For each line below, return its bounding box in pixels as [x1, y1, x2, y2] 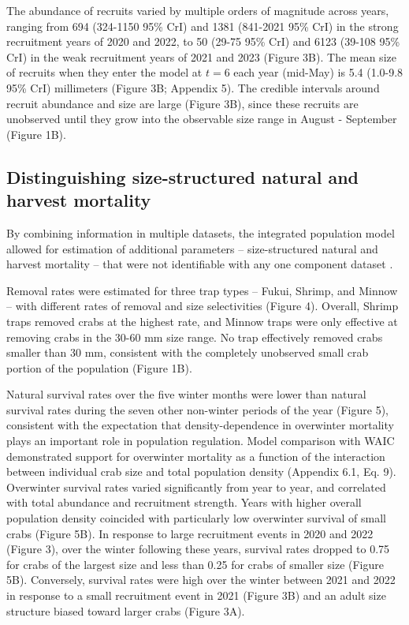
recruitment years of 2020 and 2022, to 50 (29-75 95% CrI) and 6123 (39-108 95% [6, 33, 400, 50]
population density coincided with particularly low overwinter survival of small [6, 510, 386, 526]
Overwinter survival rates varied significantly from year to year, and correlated [6, 478, 386, 495]
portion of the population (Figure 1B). [6, 359, 192, 376]
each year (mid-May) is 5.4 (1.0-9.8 [233, 64, 403, 80]
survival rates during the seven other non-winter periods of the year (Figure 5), [6, 401, 389, 417]
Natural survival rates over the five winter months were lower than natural [6, 386, 366, 402]
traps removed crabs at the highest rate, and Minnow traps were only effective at [6, 312, 398, 329]
